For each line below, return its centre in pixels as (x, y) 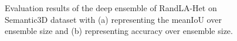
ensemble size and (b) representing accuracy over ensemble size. (119, 31)
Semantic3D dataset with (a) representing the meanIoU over (113, 19)
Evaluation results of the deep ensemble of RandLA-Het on (111, 8)
